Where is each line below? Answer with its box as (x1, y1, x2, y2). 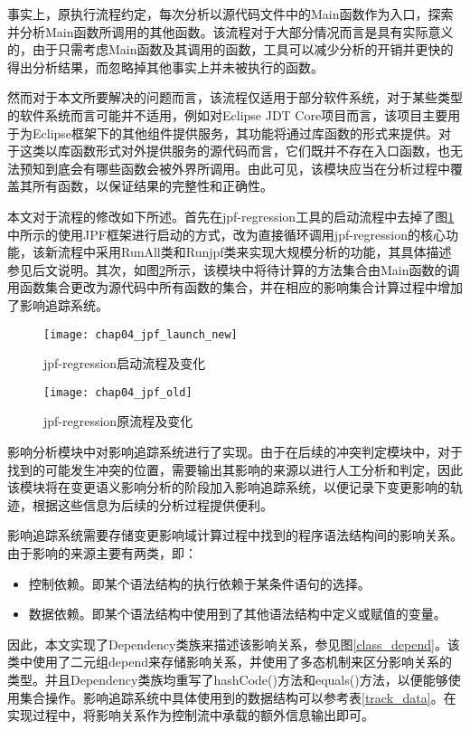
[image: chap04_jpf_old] (43, 385, 193, 399)
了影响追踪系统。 (7, 295, 108, 314)
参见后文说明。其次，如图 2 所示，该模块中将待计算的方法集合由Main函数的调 (7, 260, 460, 279)
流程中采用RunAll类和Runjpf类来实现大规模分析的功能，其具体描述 (57, 242, 452, 261)
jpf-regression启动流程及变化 (43, 354, 206, 373)
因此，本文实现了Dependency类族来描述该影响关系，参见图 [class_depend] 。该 (7, 634, 460, 653)
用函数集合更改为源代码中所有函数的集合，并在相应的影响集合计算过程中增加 (7, 278, 463, 297)
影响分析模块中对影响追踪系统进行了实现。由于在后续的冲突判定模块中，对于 (7, 442, 463, 460)
